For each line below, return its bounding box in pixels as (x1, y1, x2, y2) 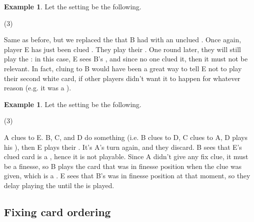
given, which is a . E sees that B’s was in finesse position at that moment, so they (4, 170, 251, 181)
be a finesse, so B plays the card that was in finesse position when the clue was (4, 161, 242, 171)
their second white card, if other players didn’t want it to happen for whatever (4, 73, 241, 83)
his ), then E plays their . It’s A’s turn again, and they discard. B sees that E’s (4, 141, 242, 152)
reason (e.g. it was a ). (4, 83, 71, 93)
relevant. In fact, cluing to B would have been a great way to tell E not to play (4, 63, 242, 73)
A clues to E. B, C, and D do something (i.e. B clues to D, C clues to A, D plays (4, 132, 248, 142)
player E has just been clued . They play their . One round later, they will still (4, 44, 241, 54)
